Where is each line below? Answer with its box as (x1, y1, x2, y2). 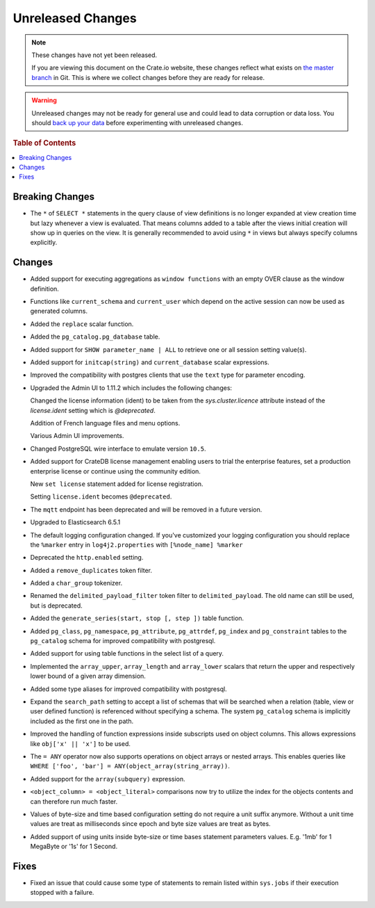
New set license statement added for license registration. (30, 480, 203, 488)
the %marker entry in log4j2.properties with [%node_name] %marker (30, 540, 243, 549)
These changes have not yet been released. (31, 51, 158, 59)
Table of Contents (12, 138, 76, 148)
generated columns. (30, 307, 88, 316)
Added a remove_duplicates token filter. (30, 566, 153, 574)
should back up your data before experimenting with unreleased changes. (31, 118, 243, 127)
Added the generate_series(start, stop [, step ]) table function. (30, 614, 244, 622)
